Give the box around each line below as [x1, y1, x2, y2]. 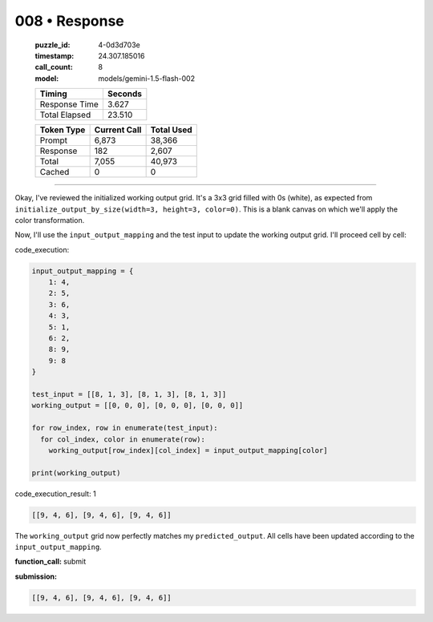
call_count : [34, 63, 74, 72]
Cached [39, 167, 70, 178]
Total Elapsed [39, 109, 91, 120]
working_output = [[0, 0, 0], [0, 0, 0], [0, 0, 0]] [31, 401, 244, 410]
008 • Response [14, 12, 124, 30]
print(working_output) [31, 468, 121, 477]
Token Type [39, 124, 86, 135]
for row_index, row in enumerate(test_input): [31, 423, 218, 433]
